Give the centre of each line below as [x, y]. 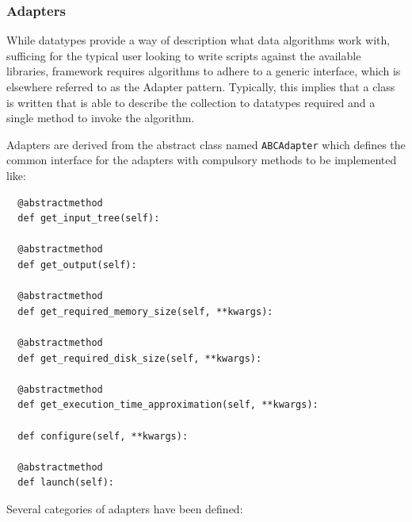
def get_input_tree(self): [89, 219]
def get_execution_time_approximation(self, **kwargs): [168, 405]
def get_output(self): [77, 265]
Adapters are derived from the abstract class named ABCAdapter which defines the [206, 144]
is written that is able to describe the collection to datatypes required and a [191, 102]
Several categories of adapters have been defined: [125, 508]
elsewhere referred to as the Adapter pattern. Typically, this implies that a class [201, 86]
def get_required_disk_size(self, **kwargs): [140, 358]
